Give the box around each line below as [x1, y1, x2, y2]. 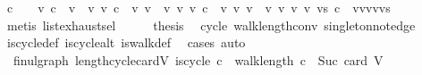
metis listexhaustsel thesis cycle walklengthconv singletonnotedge [6, 15, 416, 34]
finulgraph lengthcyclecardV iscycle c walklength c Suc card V [13, 50, 384, 69]
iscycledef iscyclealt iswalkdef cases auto [6, 33, 246, 52]
